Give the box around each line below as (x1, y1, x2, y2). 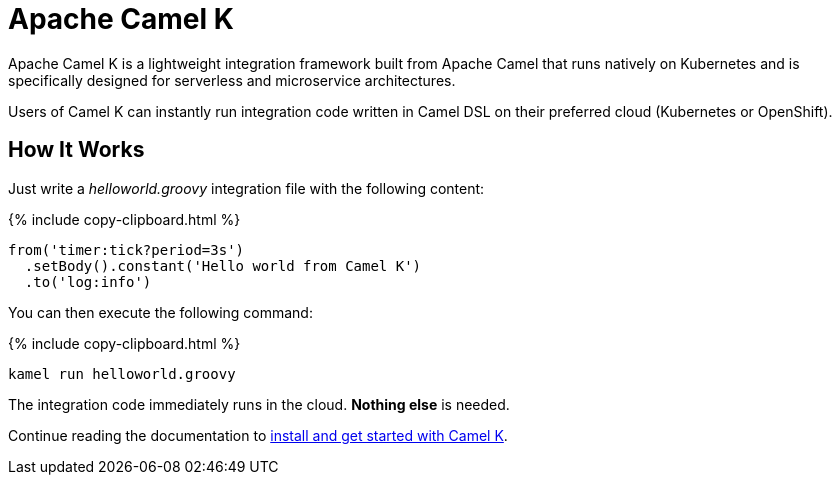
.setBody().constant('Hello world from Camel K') (24, 257, 422, 274)
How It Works (8, 137, 145, 163)
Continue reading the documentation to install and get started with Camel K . (8, 426, 508, 444)
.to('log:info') (24, 273, 152, 290)
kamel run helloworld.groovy (8, 365, 236, 382)
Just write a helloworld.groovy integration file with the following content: (8, 179, 485, 197)
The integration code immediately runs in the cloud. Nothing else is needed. (8, 395, 510, 413)
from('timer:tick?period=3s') (8, 241, 245, 258)
